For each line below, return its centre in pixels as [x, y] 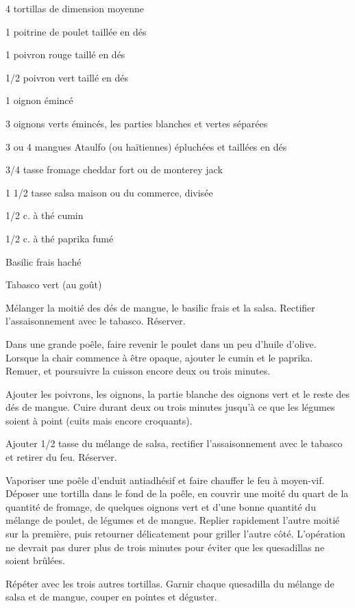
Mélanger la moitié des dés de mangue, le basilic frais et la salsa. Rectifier [160, 307]
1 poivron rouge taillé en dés [65, 54]
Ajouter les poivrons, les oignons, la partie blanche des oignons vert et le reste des [178, 393]
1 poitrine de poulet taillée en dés [76, 31]
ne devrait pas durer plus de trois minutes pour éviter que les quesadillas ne [165, 547]
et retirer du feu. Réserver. [61, 457]
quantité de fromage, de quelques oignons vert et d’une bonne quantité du [161, 506]
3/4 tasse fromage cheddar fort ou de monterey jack [114, 169]
